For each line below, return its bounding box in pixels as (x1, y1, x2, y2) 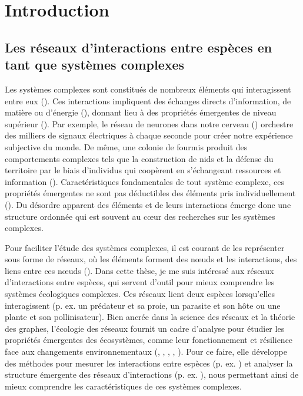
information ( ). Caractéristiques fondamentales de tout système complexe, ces (5, 175, 284, 187)
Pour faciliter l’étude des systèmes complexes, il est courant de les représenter (5, 241, 285, 253)
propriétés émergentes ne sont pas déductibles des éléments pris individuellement (5, 187, 296, 199)
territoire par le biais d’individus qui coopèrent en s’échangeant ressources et (5, 164, 281, 176)
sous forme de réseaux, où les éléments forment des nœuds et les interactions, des (5, 253, 297, 265)
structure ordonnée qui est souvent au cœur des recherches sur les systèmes (5, 210, 275, 222)
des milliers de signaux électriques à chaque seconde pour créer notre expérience (5, 129, 293, 141)
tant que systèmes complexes (5, 55, 185, 74)
